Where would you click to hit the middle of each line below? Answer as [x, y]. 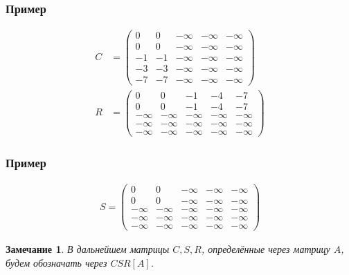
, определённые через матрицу [266, 249]
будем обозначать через [56, 262]
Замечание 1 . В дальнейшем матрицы [88, 249]
